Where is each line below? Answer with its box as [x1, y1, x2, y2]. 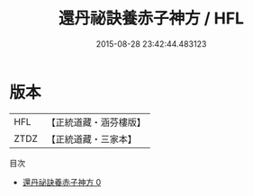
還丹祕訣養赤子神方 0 [22, 176, 102, 187]
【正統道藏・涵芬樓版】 [46, 116, 147, 129]
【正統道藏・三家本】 [46, 132, 138, 145]
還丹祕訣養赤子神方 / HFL [58, 8, 245, 29]
